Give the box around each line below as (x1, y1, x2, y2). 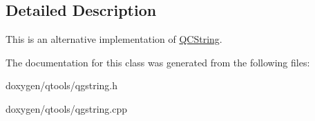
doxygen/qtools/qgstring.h (6, 78, 118, 93)
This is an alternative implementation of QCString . (6, 32, 222, 46)
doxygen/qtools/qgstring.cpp (6, 101, 128, 115)
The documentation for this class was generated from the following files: (6, 55, 310, 69)
